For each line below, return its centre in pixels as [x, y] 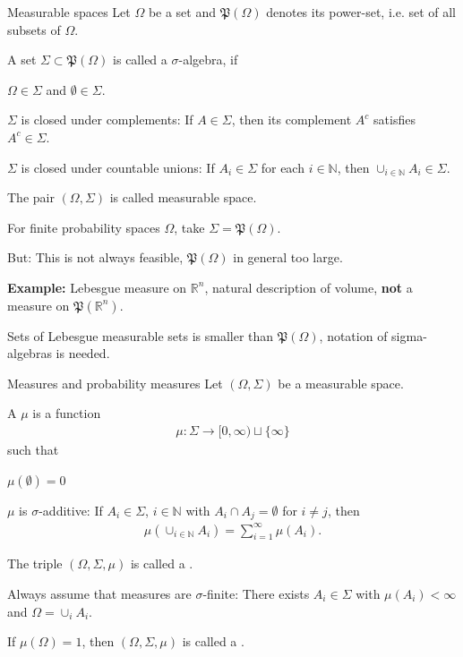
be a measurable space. [341, 383]
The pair [31, 197]
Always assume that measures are [99, 593]
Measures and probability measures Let [115, 383]
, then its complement [292, 119]
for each [283, 167]
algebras [30, 353]
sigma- [409, 335]
